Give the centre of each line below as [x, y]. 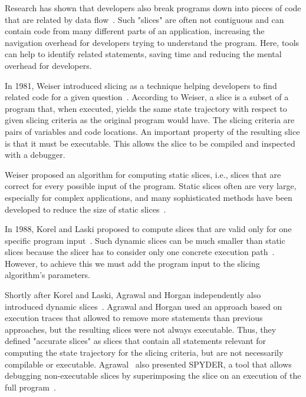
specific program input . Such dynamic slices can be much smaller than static [145, 240]
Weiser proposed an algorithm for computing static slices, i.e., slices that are [143, 174]
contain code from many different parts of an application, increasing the [135, 31]
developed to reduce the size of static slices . [85, 209]
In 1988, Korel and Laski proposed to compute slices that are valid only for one [148, 229]
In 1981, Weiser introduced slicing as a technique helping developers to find [141, 85]
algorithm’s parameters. [47, 275]
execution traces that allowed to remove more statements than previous [134, 318]
